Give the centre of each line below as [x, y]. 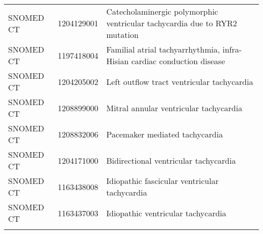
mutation [122, 35]
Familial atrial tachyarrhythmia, [163, 49]
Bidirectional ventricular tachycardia [171, 160]
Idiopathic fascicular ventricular [163, 181]
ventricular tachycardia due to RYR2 [172, 23]
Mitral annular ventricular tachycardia [174, 108]
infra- [232, 49]
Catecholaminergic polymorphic [162, 11]
